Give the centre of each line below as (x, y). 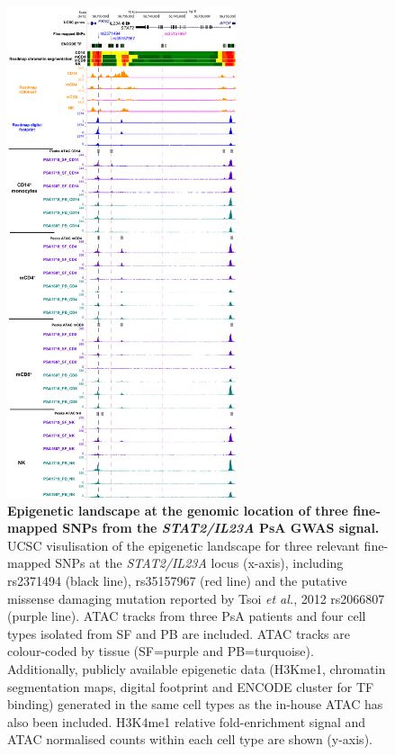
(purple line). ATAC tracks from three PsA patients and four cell (187, 616)
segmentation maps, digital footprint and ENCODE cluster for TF (191, 686)
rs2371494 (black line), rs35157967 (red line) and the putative (177, 580)
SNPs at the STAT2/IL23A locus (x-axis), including (199, 563)
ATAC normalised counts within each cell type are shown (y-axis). (190, 739)
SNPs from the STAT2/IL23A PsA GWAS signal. (221, 528)
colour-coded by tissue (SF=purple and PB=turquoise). (161, 651)
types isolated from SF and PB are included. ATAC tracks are (179, 633)
